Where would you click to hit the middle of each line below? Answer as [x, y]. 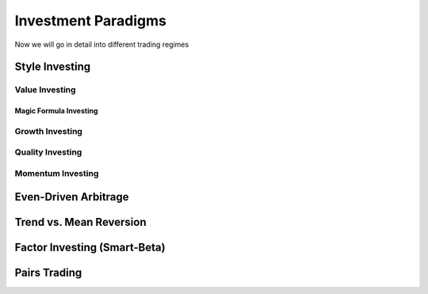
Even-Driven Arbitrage [72, 197]
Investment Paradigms [90, 21]
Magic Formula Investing [56, 111]
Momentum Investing [57, 174]
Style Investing [53, 67]
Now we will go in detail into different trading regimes [102, 44]
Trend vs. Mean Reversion [80, 222]
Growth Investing [49, 131]
